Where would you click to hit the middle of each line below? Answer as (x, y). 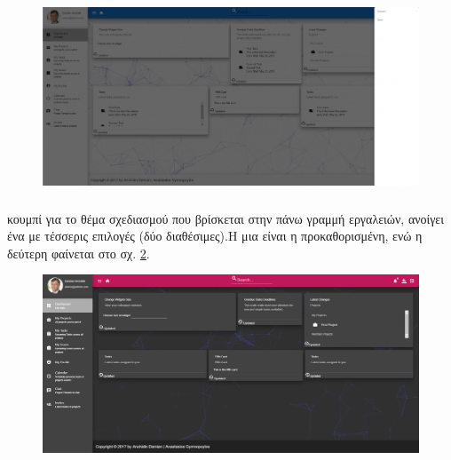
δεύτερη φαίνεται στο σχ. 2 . (79, 253)
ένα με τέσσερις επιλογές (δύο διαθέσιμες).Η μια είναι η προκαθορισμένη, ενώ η (215, 236)
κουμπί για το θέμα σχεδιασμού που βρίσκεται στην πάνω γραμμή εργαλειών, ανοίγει (225, 218)
